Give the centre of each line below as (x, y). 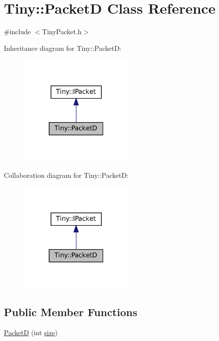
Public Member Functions (71, 311)
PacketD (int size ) (31, 332)
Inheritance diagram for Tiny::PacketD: (63, 48)
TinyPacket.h (62, 32)
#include (18, 32)
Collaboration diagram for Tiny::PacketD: (66, 175)
